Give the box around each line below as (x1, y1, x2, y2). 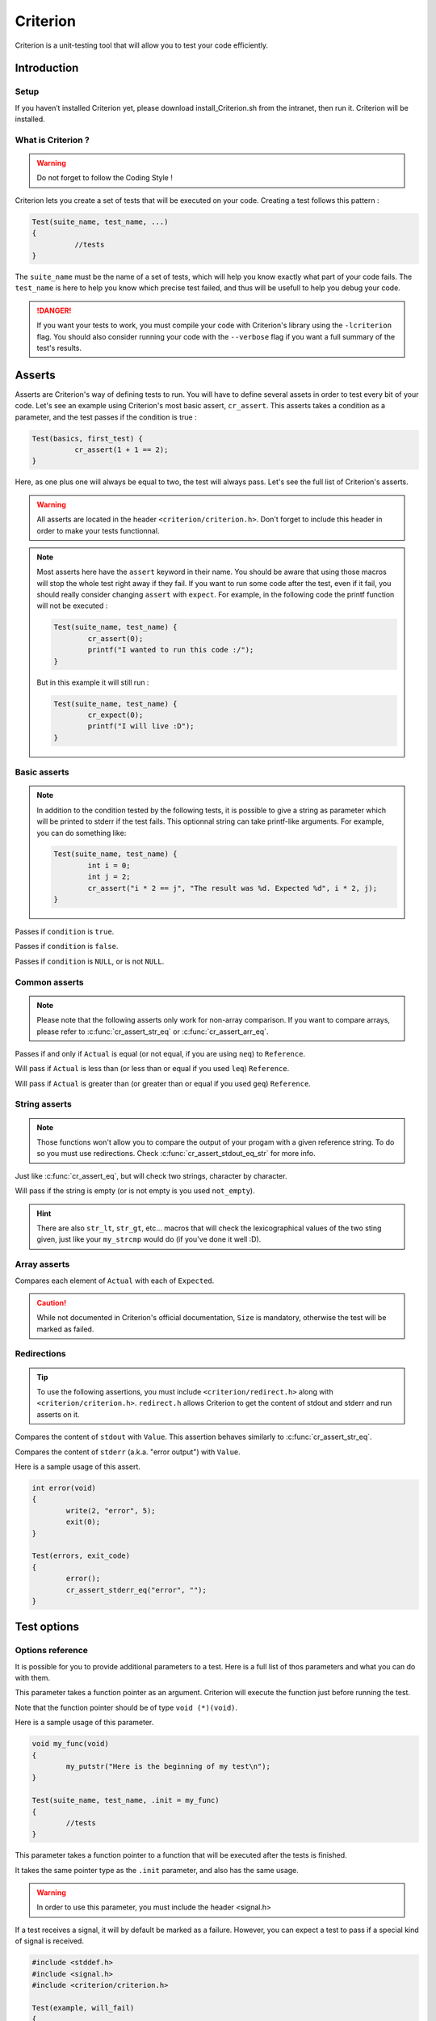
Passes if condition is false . (15, 942, 119, 951)
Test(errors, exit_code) (31, 1551, 131, 1560)
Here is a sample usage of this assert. (15, 1462, 141, 1471)
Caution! (36, 1297, 67, 1307)
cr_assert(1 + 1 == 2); (73, 445, 169, 454)
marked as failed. (36, 1324, 94, 1334)
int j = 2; (87, 872, 131, 881)
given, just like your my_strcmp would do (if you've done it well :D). (36, 1234, 262, 1244)
